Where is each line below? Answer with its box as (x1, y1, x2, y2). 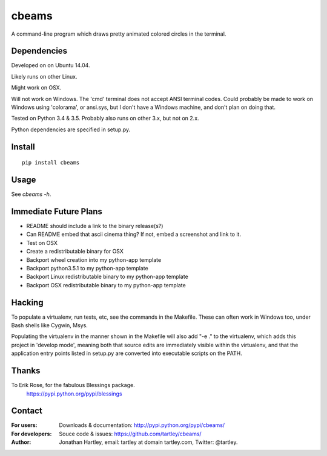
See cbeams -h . (11, 191, 51, 198)
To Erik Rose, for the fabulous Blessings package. (11, 382, 136, 389)
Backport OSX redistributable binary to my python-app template (26, 281, 186, 288)
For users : (11, 422, 38, 429)
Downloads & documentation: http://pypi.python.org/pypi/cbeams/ (59, 422, 225, 429)
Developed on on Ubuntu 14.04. (11, 62, 90, 69)
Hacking (11, 297, 44, 308)
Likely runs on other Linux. (11, 73, 78, 80)
